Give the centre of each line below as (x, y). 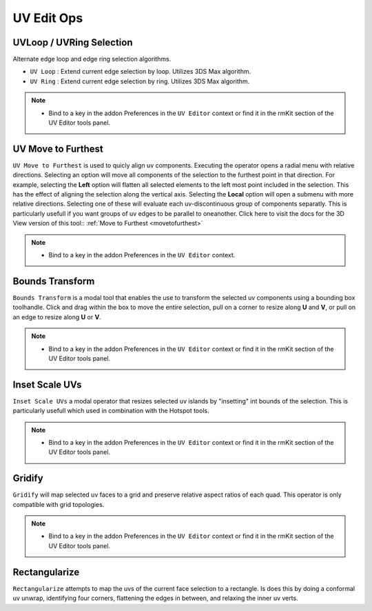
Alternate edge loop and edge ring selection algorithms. (92, 59)
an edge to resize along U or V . (57, 317)
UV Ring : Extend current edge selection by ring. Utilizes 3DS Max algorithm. (140, 81)
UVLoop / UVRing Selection (73, 42)
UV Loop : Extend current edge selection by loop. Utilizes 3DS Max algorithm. (141, 72)
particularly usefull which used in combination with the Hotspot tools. (111, 411)
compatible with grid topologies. (59, 504)
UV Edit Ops (48, 18)
